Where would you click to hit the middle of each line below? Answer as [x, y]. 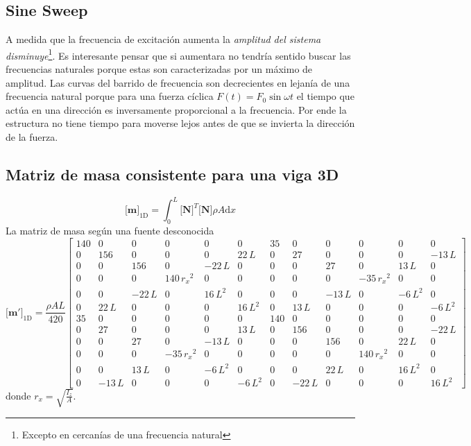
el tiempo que [325, 96]
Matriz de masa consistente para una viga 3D [172, 174]
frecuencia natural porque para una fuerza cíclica [110, 96]
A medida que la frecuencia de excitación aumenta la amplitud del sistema [163, 39]
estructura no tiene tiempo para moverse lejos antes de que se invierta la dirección [180, 123]
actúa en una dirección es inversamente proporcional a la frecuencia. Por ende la [176, 109]
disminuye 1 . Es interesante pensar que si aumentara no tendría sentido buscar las [178, 54]
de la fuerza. [32, 137]
